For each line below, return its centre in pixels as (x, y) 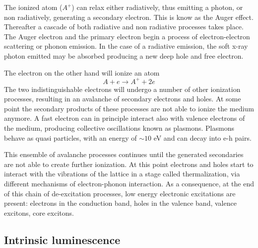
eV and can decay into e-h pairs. (202, 137)
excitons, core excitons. (39, 212)
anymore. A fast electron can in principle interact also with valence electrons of (125, 118)
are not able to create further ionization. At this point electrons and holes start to (129, 164)
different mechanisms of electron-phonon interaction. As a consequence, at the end (129, 183)
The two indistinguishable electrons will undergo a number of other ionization (122, 89)
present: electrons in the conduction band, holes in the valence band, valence (120, 203)
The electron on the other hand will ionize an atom (82, 72)
